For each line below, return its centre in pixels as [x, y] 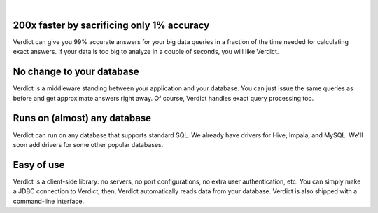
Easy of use [39, 165]
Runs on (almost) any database [82, 118]
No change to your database [76, 72]
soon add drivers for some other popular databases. [88, 144]
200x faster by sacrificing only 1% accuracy [111, 25]
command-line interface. [48, 201]
